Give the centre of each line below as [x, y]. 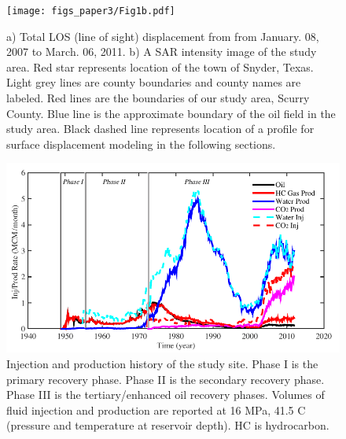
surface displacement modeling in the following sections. [141, 144]
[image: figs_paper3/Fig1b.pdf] [91, 11]
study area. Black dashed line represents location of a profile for [160, 129]
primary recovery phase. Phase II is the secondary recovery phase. [166, 379]
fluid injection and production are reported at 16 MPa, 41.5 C [156, 409]
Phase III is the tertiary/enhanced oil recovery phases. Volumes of [166, 395]
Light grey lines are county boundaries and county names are [154, 82]
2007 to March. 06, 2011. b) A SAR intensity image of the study [162, 52]
